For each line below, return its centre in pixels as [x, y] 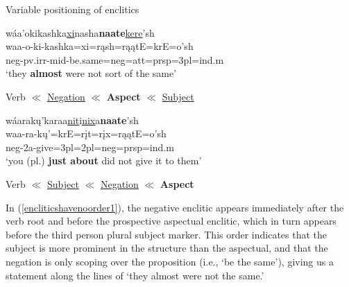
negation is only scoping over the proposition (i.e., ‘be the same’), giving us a [170, 261]
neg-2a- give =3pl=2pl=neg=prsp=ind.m [90, 147]
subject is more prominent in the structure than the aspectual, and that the [167, 248]
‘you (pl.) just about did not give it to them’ [104, 160]
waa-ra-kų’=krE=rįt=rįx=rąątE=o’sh [86, 133]
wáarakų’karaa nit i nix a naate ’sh [72, 120]
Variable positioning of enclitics [73, 9]
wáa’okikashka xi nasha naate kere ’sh [80, 32]
